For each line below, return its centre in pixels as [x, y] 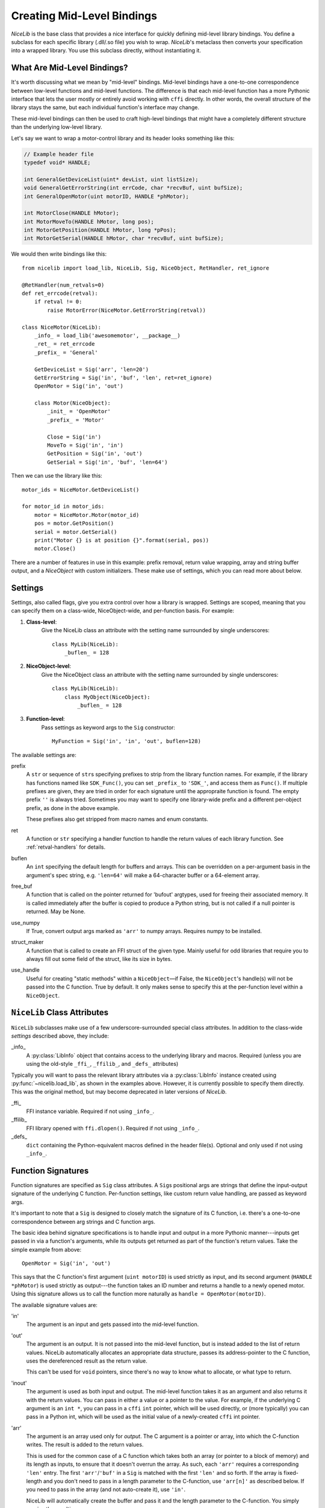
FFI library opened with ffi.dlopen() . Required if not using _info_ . [113, 1128]
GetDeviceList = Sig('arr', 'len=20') [91, 369]
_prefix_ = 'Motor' [76, 420]
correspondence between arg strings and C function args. [83, 1221]
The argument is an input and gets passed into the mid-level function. [113, 1325]
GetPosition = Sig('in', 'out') [95, 454]
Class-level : [42, 622]
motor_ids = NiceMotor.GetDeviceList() [81, 489]
